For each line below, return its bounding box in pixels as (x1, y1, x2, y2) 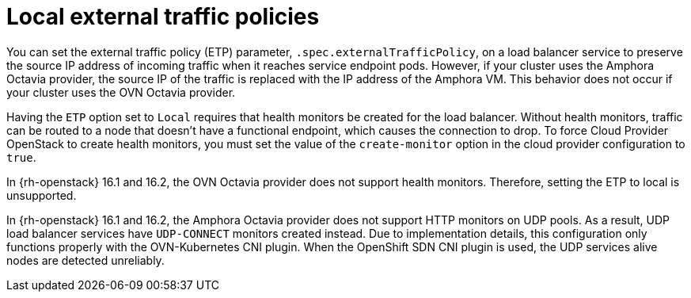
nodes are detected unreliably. (6, 253, 165, 267)
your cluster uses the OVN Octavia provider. (6, 85, 236, 99)
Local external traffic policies (6, 3, 320, 30)
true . (6, 150, 36, 164)
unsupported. (6, 188, 77, 202)
